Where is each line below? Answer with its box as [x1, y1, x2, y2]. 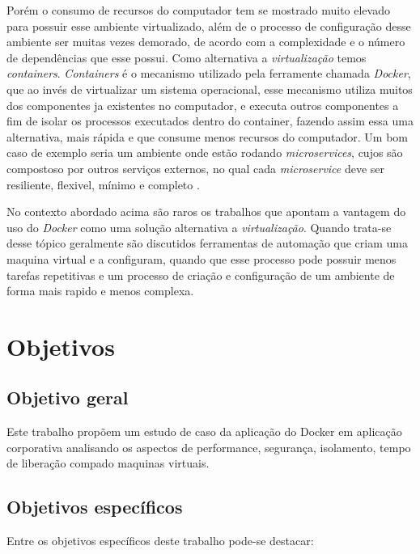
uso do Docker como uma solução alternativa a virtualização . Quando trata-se [6, 218, 392, 235]
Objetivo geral [6, 385, 129, 410]
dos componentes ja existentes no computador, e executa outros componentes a [6, 96, 399, 113]
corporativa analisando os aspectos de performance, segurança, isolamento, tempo [6, 438, 411, 455]
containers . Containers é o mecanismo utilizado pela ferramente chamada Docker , [6, 65, 411, 82]
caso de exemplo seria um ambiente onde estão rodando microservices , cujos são [6, 144, 403, 161]
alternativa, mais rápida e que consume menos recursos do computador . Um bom [6, 128, 408, 145]
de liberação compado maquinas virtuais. [6, 455, 210, 472]
